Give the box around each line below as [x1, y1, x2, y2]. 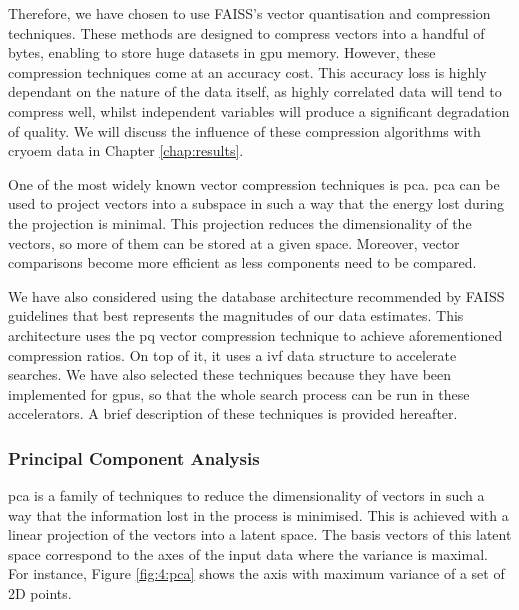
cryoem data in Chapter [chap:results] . [8, 140, 244, 161]
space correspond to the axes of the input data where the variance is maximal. [8, 543, 488, 564]
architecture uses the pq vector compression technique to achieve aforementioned [8, 324, 503, 345]
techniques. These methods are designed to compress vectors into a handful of [8, 22, 485, 43]
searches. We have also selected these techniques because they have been [8, 364, 452, 385]
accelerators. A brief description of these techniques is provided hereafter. [8, 403, 458, 424]
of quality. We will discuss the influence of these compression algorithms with [8, 120, 481, 141]
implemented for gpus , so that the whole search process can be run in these [8, 383, 470, 404]
